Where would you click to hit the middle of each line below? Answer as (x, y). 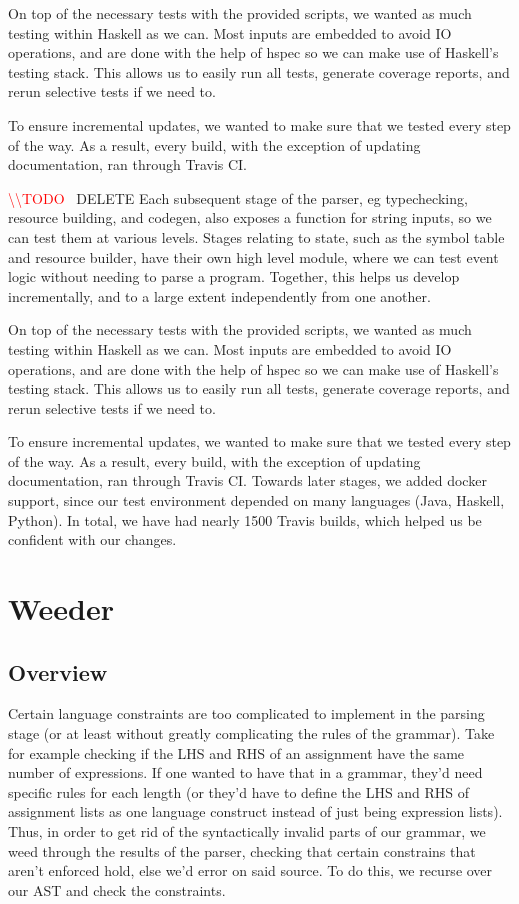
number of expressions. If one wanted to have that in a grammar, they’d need (245, 772)
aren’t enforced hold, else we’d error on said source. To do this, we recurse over (250, 870)
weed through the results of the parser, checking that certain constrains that (242, 850)
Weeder (61, 608)
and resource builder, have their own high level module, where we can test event (253, 256)
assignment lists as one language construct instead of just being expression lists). (255, 811)
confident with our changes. (92, 539)
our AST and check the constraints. (117, 889)
